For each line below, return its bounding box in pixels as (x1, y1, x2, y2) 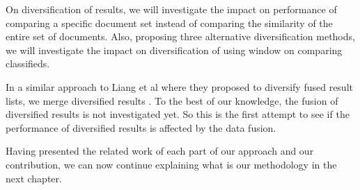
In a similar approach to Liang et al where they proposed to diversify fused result (6, 79, 353, 94)
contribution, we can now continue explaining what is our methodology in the (6, 157, 337, 171)
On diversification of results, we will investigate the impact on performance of (6, 2, 337, 16)
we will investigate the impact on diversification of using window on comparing (6, 42, 343, 57)
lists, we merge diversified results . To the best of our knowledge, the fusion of (6, 93, 338, 107)
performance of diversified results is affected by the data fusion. (6, 120, 276, 135)
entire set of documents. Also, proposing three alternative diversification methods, (6, 29, 355, 44)
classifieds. (6, 56, 50, 71)
